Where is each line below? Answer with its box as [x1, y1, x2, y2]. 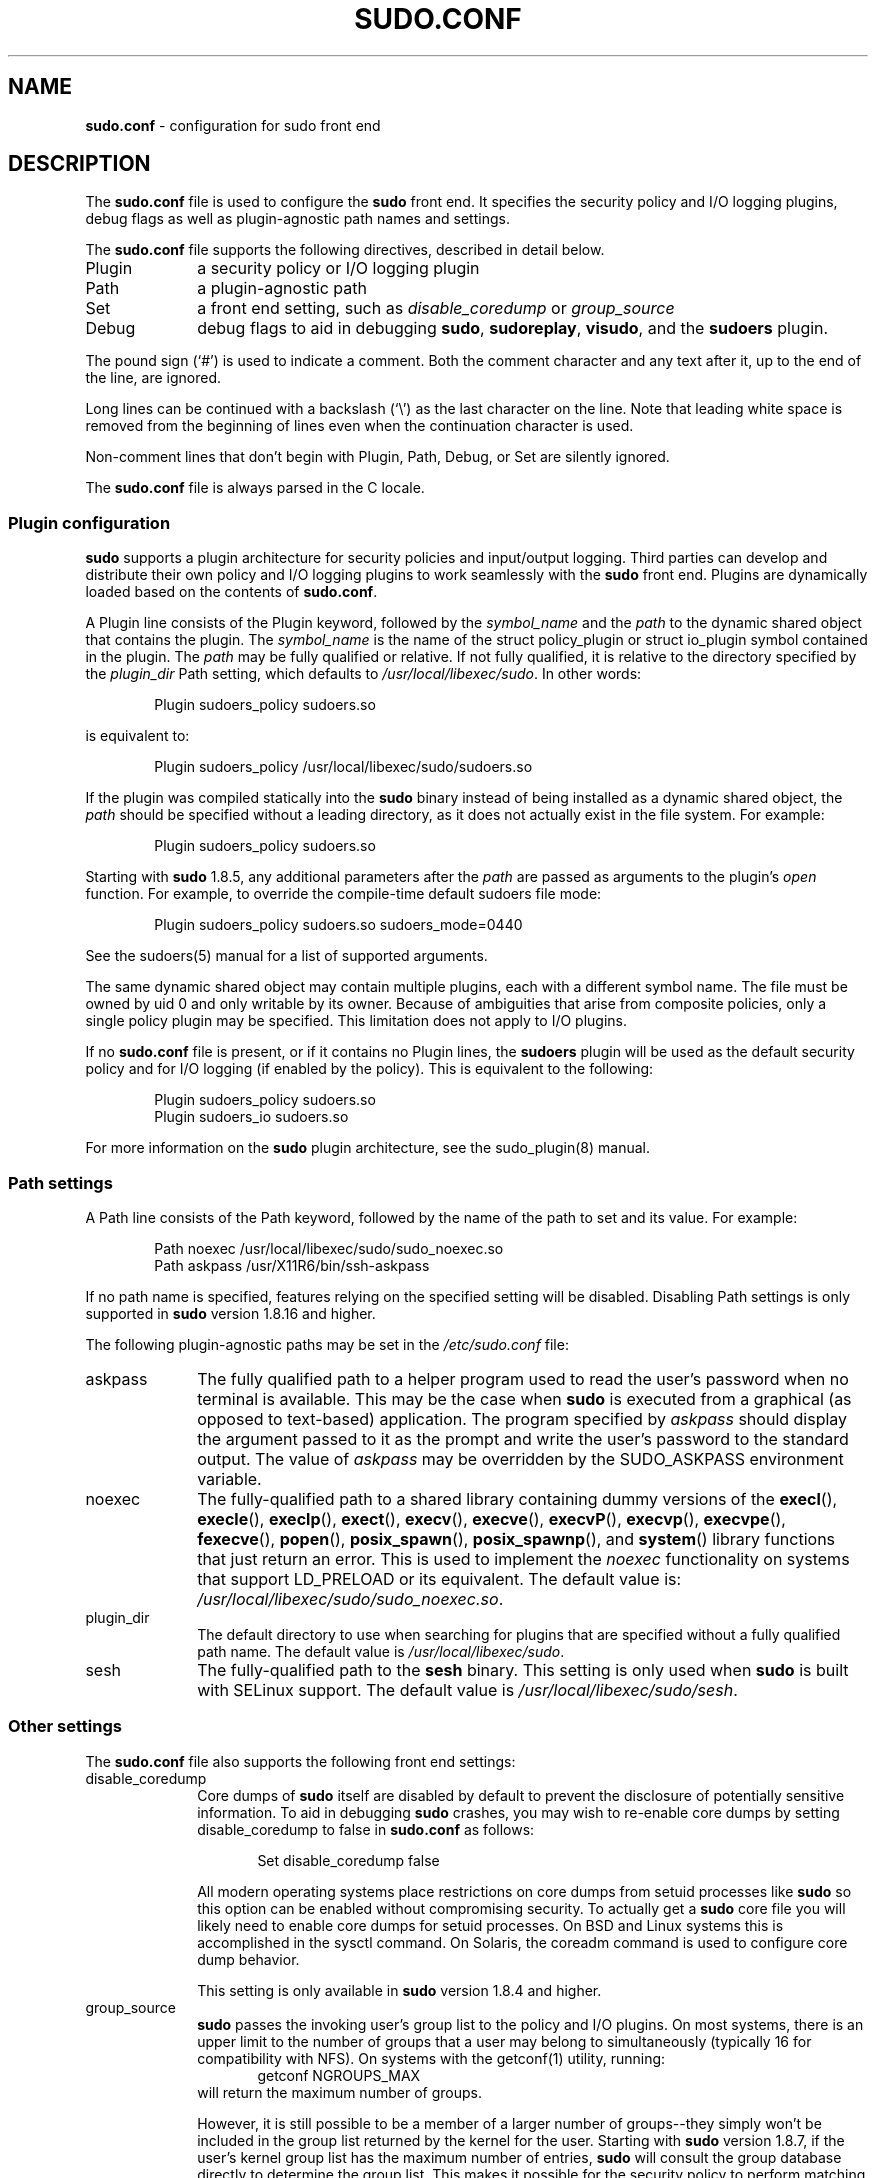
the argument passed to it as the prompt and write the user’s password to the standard [197, 1428, 849, 1449]
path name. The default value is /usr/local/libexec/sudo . [197, 1642, 565, 1660]
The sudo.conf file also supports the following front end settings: [85, 1752, 516, 1770]
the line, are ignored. [85, 369, 221, 387]
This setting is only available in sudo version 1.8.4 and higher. [197, 1981, 602, 1999]
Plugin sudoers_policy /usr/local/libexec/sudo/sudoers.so [154, 758, 533, 776]
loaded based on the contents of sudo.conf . [85, 583, 378, 601]
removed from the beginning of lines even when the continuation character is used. [85, 417, 634, 435]
